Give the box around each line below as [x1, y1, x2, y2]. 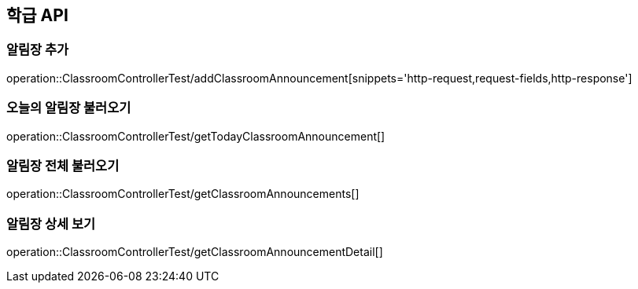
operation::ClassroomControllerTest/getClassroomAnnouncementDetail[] [6, 245, 383, 259]
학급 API [6, 5, 68, 25]
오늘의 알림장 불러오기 [6, 100, 131, 116]
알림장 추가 [6, 42, 69, 58]
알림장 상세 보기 [6, 215, 96, 232]
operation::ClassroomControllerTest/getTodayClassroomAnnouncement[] [6, 129, 385, 143]
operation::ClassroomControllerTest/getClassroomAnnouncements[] [6, 187, 360, 201]
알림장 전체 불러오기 [6, 157, 120, 174]
